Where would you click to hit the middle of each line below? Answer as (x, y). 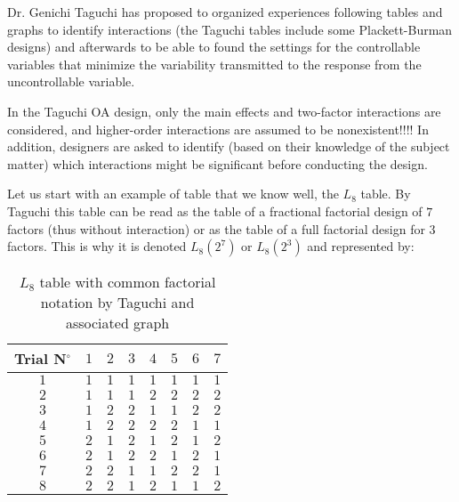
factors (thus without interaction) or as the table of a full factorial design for (216, 228)
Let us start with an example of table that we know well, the (173, 194)
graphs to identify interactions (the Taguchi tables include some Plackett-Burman (230, 29)
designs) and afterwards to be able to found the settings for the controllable (214, 47)
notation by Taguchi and (117, 303)
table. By (386, 194)
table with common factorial (128, 282)
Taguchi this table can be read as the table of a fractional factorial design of (215, 211)
